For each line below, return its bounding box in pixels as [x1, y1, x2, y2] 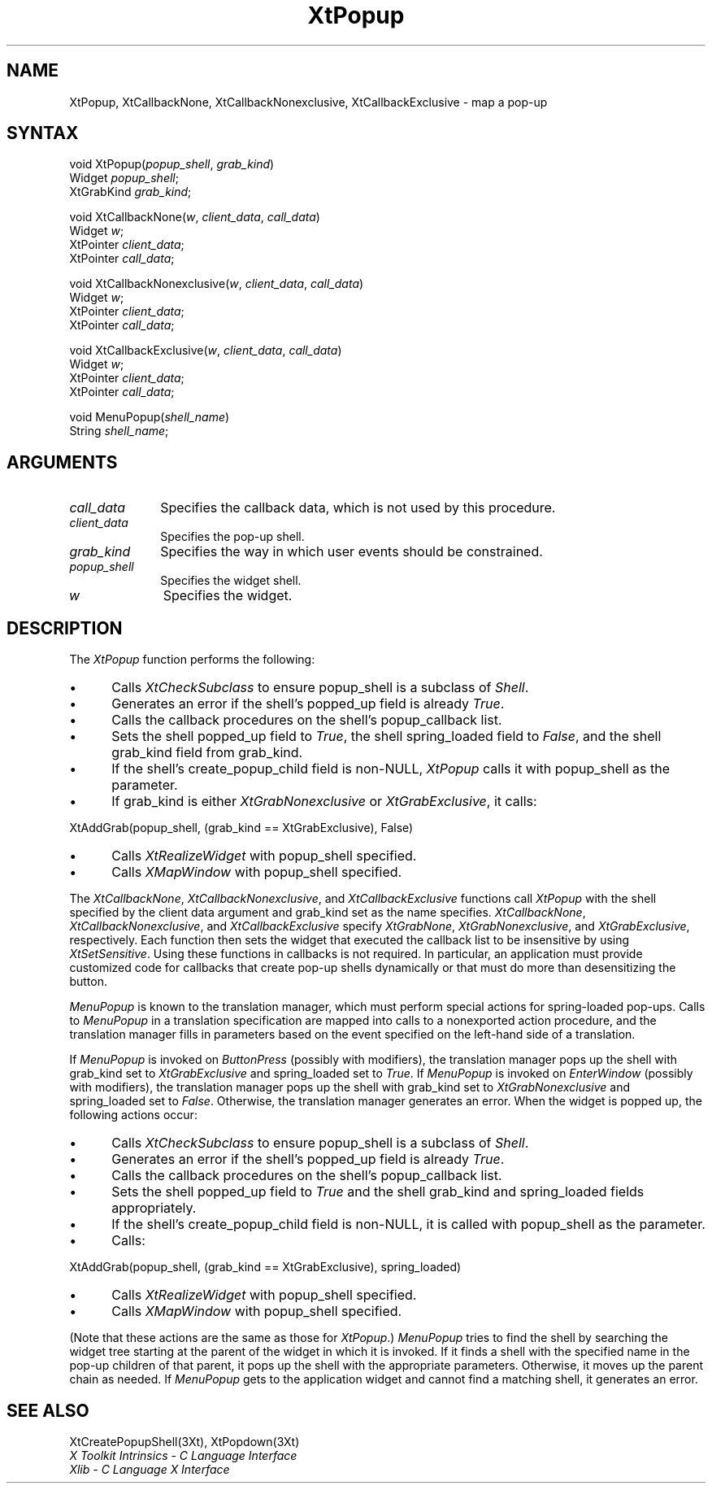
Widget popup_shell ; [69, 171, 179, 185]
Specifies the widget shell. [160, 573, 302, 588]
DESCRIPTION [7, 617, 123, 638]
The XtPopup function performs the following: [69, 652, 315, 667]
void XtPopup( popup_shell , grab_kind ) [69, 157, 275, 172]
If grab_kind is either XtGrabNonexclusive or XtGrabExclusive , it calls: [111, 793, 537, 810]
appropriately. [111, 1200, 197, 1217]
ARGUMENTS [7, 451, 118, 473]
